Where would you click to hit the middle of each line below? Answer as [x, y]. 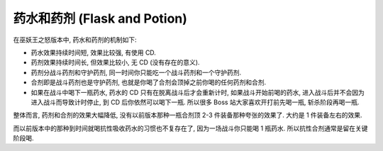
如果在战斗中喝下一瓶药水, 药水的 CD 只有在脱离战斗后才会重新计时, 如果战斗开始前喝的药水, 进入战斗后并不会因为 [198, 92]
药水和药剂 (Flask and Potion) [100, 18]
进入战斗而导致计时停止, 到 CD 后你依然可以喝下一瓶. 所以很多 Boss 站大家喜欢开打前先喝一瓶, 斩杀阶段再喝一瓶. [195, 102]
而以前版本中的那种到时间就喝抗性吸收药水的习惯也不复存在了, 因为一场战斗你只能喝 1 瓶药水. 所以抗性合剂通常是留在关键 [190, 128]
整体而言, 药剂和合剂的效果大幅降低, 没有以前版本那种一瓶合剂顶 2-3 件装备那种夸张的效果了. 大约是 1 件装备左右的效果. [188, 115]
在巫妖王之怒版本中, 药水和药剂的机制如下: [75, 40]
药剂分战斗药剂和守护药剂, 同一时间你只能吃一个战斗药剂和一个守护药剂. [136, 72]
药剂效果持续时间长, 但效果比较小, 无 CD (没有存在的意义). [115, 62]
